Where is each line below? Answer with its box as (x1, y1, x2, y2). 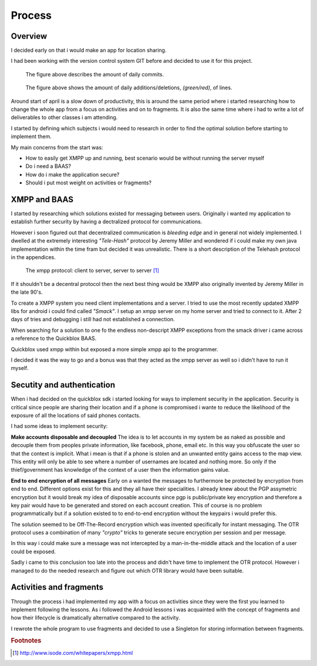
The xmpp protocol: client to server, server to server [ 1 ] (25, 267, 160, 274)
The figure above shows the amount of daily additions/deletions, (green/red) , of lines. (25, 84, 232, 91)
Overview (11, 31, 48, 41)
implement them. (11, 133, 52, 140)
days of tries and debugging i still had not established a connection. (11, 316, 175, 323)
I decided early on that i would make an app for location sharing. (11, 47, 167, 54)
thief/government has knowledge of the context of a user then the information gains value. (11, 466, 230, 473)
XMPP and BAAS (11, 194, 73, 204)
